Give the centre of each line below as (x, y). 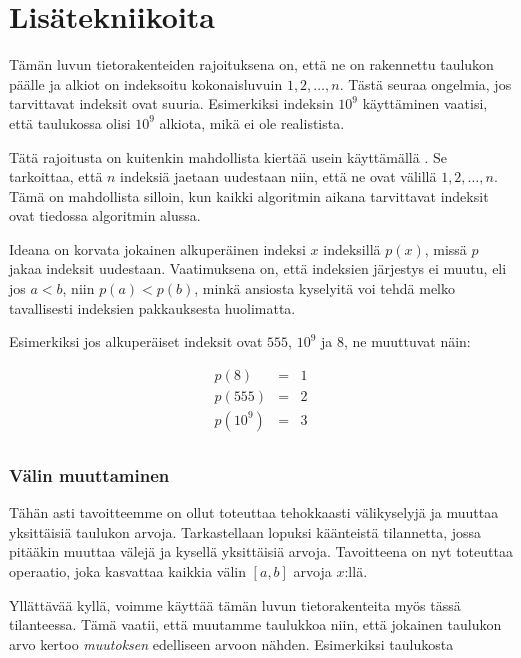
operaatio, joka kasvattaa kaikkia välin (127, 570)
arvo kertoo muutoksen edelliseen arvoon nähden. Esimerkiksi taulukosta (231, 643)
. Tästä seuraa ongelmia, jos (425, 83)
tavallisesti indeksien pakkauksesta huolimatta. (152, 307)
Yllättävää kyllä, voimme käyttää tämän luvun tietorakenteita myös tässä (235, 604)
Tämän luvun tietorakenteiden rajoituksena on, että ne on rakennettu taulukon (251, 64)
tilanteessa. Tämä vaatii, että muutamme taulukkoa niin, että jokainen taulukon (255, 624)
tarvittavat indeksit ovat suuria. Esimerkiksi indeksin (171, 103)
